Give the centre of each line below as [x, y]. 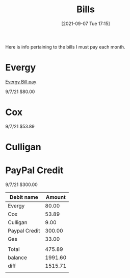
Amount [56, 197]
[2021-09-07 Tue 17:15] [86, 24]
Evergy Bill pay [21, 82]
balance [17, 258]
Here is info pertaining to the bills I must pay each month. [66, 47]
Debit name [24, 197]
